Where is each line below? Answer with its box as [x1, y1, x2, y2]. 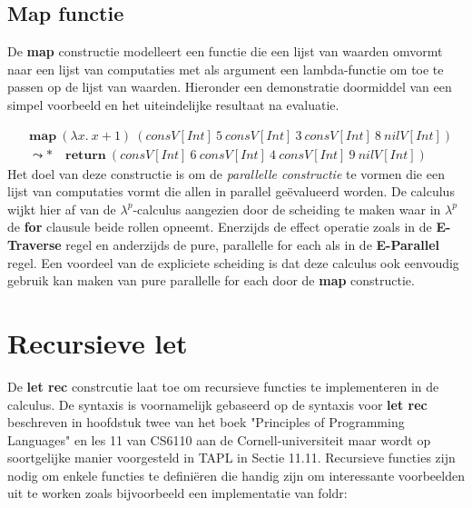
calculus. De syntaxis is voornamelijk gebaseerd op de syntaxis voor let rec [7, 394, 428, 413]
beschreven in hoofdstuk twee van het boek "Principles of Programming [7, 413, 405, 432]
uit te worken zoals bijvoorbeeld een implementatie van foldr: [7, 483, 348, 503]
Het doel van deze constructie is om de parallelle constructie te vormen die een [7, 164, 445, 183]
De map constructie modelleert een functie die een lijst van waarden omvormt [7, 42, 443, 61]
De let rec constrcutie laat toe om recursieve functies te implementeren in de [7, 376, 439, 395]
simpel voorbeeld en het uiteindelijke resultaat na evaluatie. [7, 95, 339, 114]
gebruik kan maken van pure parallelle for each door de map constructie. [7, 271, 415, 290]
